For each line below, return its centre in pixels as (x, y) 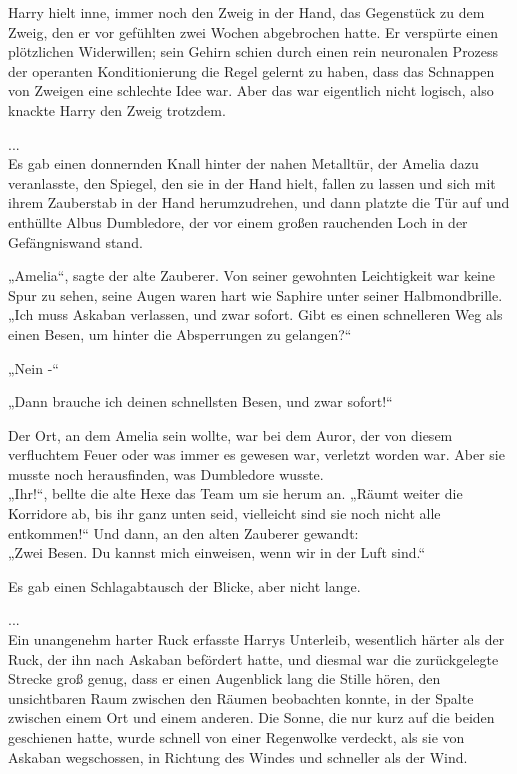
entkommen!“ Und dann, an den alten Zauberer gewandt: (183, 532)
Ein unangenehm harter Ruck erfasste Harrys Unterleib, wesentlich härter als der (256, 639)
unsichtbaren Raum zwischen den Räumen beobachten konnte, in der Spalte (241, 697)
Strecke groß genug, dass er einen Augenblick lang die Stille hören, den (224, 678)
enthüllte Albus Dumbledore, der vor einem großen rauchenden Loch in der (238, 221)
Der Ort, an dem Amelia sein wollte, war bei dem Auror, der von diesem (230, 434)
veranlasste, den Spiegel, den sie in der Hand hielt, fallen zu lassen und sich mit (252, 182)
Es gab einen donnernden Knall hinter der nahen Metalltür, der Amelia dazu (243, 163)
